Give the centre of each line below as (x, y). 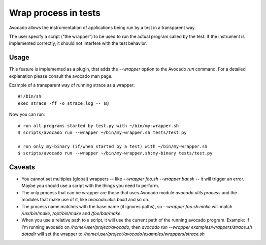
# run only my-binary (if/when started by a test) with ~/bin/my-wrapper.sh (113, 146)
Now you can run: (27, 114)
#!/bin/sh (30, 96)
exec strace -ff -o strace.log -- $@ (64, 103)
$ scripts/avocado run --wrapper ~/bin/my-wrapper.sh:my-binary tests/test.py (115, 153)
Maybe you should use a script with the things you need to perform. (90, 186)
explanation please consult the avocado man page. (61, 76)
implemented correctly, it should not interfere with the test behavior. (78, 43)
